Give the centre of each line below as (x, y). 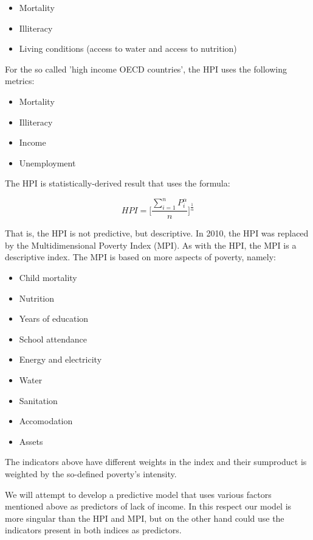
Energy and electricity (60, 359)
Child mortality (48, 278)
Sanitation (38, 400)
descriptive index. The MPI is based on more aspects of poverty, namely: (140, 257)
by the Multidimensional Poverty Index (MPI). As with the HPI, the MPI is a (151, 245)
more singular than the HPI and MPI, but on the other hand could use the (145, 518)
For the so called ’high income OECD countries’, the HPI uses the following (146, 69)
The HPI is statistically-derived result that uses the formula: (118, 183)
